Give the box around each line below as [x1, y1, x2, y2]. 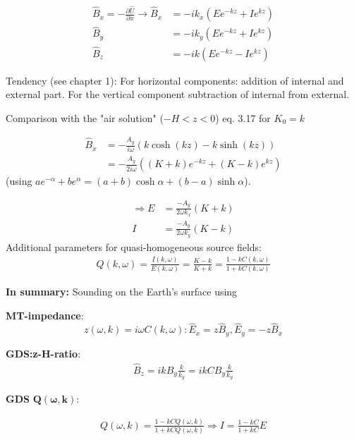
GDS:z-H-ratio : [6, 346, 81, 360]
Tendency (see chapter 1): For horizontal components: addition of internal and [6, 73, 344, 87]
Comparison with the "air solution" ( [6, 110, 164, 125]
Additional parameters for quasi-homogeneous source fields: [6, 239, 262, 254]
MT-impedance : [6, 307, 84, 322]
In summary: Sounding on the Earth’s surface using [6, 284, 238, 299]
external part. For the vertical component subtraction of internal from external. [6, 87, 350, 102]
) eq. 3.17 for [215, 110, 271, 125]
